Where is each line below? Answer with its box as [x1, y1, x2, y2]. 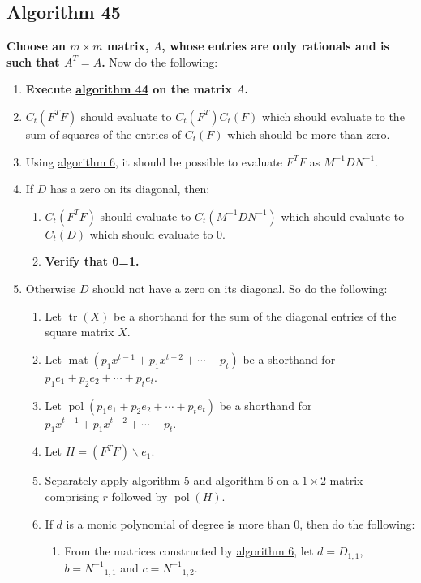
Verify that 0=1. [45, 253, 140, 270]
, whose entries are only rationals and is [161, 37, 389, 54]
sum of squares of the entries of [25, 125, 182, 142]
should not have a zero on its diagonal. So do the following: [92, 279, 388, 296]
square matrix [45, 323, 114, 340]
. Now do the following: [101, 53, 218, 70]
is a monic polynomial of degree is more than [66, 515, 290, 532]
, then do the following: [299, 515, 415, 532]
